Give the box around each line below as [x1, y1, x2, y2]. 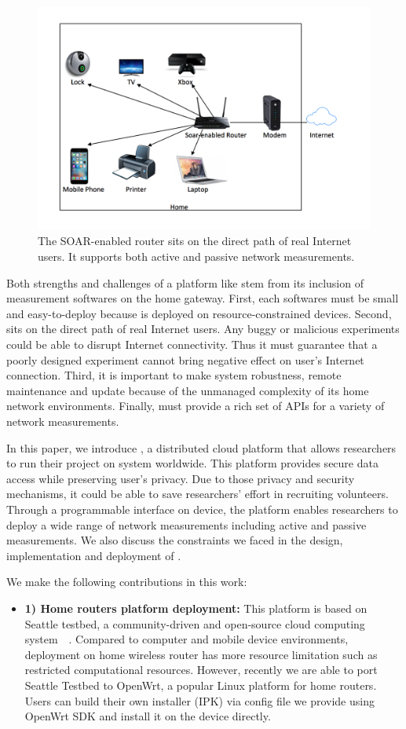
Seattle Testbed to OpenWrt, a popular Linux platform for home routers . [24, 676, 377, 693]
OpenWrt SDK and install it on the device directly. [24, 708, 271, 724]
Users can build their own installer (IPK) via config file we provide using [24, 692, 375, 709]
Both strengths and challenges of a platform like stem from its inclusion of [6, 274, 364, 291]
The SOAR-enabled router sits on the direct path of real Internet [38, 233, 352, 249]
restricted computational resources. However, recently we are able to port [24, 661, 378, 678]
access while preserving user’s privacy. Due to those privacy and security [6, 470, 355, 486]
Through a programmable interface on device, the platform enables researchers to [6, 500, 398, 517]
